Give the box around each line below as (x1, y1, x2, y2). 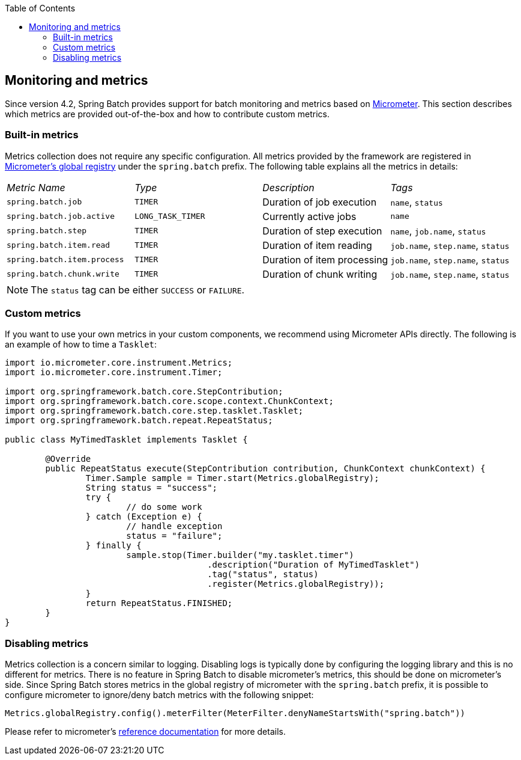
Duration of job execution (262, 195, 377, 208)
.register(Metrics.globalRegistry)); (207, 579, 385, 589)
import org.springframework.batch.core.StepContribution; (5, 387, 283, 397)
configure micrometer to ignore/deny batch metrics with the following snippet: (5, 690, 314, 700)
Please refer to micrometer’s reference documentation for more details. (5, 726, 286, 737)
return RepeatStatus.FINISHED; (85, 598, 233, 608)
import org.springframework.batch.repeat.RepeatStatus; (5, 415, 273, 426)
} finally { (85, 541, 142, 551)
